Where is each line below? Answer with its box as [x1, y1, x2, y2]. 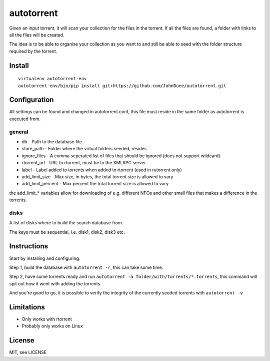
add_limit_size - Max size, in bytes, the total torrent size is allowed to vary [21, 173, 173, 180]
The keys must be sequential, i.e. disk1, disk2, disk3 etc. [9, 229, 125, 235]
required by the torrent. [9, 48, 57, 54]
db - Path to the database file [21, 138, 82, 145]
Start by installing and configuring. [9, 255, 80, 261]
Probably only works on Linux [21, 323, 83, 329]
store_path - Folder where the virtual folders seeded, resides [21, 146, 147, 152]
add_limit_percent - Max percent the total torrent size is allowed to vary [21, 181, 169, 187]
